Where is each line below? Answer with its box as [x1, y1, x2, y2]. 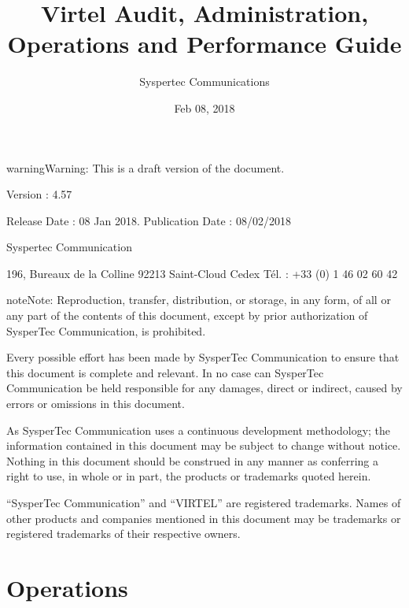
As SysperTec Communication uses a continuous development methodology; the [6, 421, 391, 438]
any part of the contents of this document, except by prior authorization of [6, 307, 368, 324]
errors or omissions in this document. [6, 395, 185, 412]
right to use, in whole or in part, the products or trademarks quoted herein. [6, 468, 371, 484]
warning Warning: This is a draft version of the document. [6, 159, 285, 176]
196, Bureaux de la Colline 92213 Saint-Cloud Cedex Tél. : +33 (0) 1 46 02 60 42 [6, 265, 398, 281]
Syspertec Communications [139, 73, 270, 90]
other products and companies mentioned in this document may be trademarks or [6, 510, 401, 526]
